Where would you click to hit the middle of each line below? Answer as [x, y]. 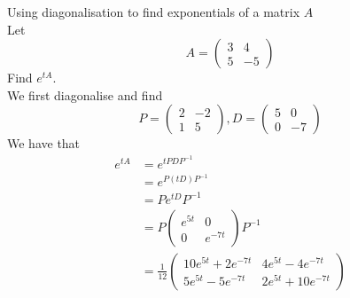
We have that [44, 143]
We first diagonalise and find [85, 94]
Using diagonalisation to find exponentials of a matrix [154, 12]
